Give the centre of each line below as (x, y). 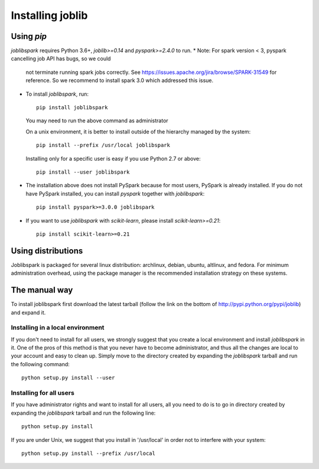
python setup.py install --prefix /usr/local (89, 453)
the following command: (40, 364)
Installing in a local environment (58, 328)
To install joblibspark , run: (57, 94)
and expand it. (28, 312)
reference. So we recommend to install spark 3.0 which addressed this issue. (120, 80)
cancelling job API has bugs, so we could (61, 58)
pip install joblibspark (72, 108)
